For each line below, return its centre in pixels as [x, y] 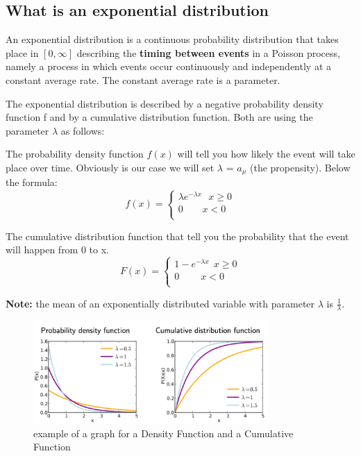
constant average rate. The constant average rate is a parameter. [143, 79]
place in [22, 52]
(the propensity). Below [300, 167]
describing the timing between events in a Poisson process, [208, 52]
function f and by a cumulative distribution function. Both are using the [159, 117]
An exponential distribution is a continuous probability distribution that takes [172, 39]
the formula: [32, 182]
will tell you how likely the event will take [266, 154]
